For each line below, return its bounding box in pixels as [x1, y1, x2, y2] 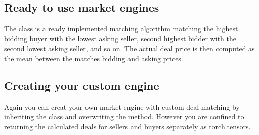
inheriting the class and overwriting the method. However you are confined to [4, 111, 244, 122]
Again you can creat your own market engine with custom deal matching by [4, 101, 240, 112]
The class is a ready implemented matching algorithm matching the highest [4, 23, 238, 34]
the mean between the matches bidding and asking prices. [4, 53, 183, 63]
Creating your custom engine [4, 77, 159, 93]
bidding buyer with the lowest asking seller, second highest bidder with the [4, 33, 237, 43]
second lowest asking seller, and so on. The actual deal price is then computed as [4, 43, 255, 54]
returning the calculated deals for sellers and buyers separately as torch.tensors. [4, 121, 251, 131]
